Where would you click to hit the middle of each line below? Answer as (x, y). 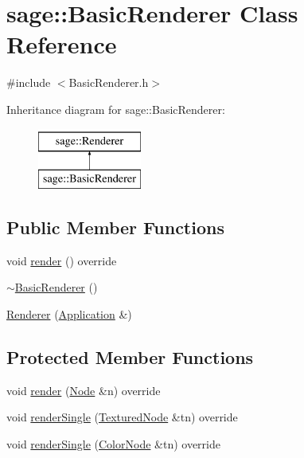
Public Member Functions (115, 227)
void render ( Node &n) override (84, 390)
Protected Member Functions (130, 357)
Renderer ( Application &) (69, 314)
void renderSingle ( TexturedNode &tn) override (122, 417)
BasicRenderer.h (109, 82)
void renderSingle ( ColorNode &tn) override (113, 444)
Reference (62, 44)
